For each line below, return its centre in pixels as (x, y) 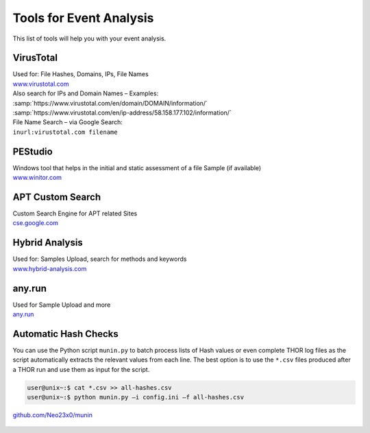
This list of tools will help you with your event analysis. (89, 38)
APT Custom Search (57, 197)
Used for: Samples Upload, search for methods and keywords (100, 259)
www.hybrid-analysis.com (50, 268)
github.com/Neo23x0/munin (52, 415)
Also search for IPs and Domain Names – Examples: (86, 93)
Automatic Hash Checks (66, 334)
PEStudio (33, 151)
